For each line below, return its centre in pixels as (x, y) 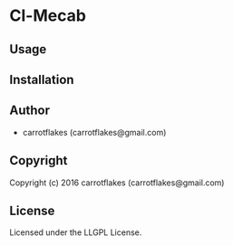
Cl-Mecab (48, 16)
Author (29, 111)
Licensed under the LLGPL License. (76, 232)
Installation (42, 79)
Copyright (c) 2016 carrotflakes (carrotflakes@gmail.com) (117, 183)
